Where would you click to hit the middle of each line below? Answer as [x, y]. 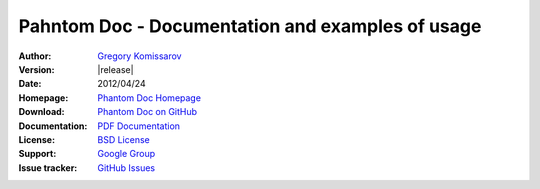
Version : [36, 69]
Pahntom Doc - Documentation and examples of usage [250, 26]
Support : [37, 154]
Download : [41, 112]
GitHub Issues [126, 167]
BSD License [123, 139]
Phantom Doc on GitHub [147, 112]
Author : [35, 56]
